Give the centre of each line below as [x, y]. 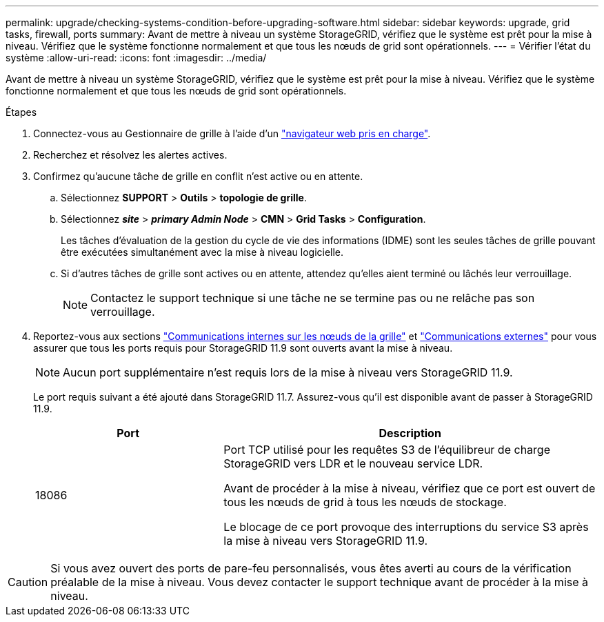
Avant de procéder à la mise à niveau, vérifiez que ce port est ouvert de [410, 488]
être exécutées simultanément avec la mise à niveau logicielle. [202, 252]
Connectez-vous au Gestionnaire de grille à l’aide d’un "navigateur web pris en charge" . [232, 133]
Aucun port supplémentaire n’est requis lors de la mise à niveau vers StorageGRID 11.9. [288, 372]
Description [410, 433]
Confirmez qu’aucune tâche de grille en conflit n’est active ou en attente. [198, 176]
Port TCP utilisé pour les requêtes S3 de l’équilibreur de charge [387, 450]
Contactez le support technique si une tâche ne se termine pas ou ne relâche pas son [313, 298]
